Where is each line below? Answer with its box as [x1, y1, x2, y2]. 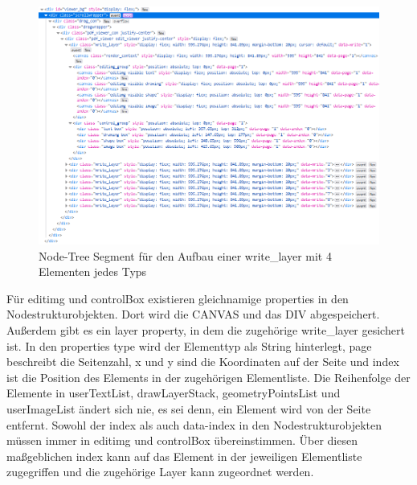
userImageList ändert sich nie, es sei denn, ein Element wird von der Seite [6, 400, 371, 417]
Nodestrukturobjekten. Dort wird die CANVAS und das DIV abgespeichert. [6, 306, 380, 323]
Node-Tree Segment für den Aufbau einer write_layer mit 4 [39, 247, 332, 264]
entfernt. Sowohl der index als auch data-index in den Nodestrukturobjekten [6, 416, 382, 433]
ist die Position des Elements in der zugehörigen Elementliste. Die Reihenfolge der [6, 368, 411, 385]
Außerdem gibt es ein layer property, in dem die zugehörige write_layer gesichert [6, 321, 405, 338]
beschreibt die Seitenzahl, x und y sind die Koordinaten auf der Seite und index [6, 353, 399, 370]
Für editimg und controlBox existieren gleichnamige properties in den [6, 290, 349, 306]
